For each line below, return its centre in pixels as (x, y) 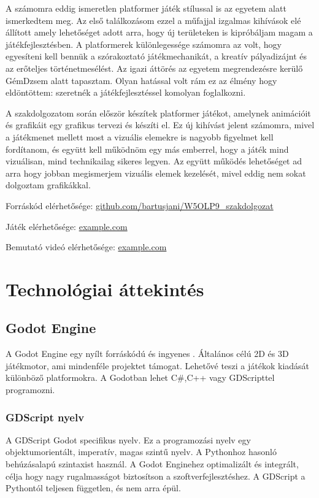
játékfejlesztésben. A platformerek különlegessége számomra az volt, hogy (144, 44)
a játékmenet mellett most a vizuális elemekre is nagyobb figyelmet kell (140, 136)
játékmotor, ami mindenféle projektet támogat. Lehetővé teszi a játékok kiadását (158, 365)
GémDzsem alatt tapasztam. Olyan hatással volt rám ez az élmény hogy (141, 80)
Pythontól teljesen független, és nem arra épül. (93, 488)
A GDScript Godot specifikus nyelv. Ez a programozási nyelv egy (128, 439)
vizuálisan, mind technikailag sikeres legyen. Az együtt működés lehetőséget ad (154, 161)
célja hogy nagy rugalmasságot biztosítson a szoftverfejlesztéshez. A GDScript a (156, 476)
